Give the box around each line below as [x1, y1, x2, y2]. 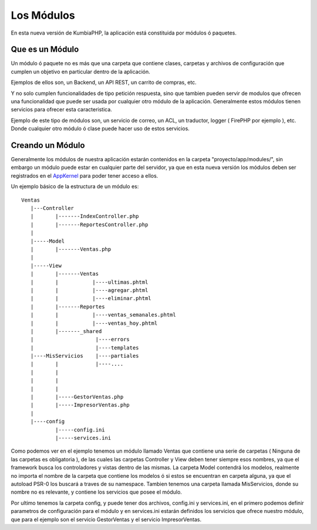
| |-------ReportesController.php [30, 221, 149, 228]
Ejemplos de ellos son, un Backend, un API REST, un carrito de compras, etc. [11, 79, 197, 86]
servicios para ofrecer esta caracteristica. [11, 106, 113, 113]
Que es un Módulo [11, 45, 79, 55]
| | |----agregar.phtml [30, 287, 149, 293]
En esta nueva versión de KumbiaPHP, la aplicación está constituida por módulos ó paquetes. [11, 29, 237, 36]
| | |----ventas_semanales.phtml [30, 311, 176, 318]
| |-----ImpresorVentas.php [30, 402, 130, 409]
